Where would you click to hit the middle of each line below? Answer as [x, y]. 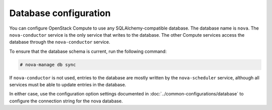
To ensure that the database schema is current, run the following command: [88, 51]
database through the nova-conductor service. [60, 42]
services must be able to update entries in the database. [68, 85]
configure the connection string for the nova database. [66, 101]
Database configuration [60, 13]
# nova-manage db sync [48, 65]
